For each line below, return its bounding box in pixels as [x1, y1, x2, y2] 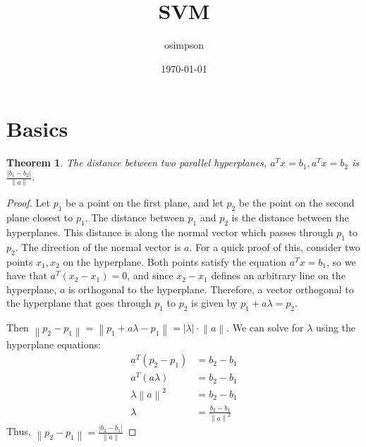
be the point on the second [238, 195, 355, 210]
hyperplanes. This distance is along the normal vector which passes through [6, 225, 334, 240]
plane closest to [6, 210, 73, 225]
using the [315, 320, 356, 335]
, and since [127, 268, 173, 283]
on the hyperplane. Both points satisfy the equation [63, 254, 287, 269]
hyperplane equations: [6, 336, 101, 351]
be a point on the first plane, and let [66, 195, 224, 210]
